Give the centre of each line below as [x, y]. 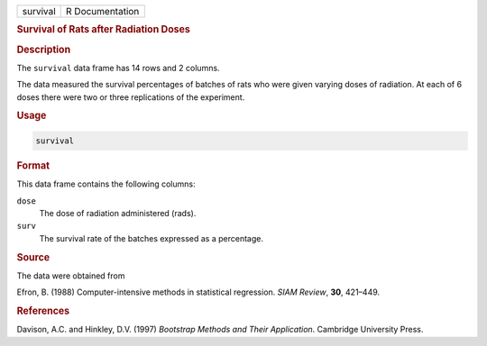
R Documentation [103, 11]
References [43, 311]
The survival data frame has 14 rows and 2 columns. [118, 68]
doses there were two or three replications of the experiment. [131, 97]
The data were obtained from [71, 276]
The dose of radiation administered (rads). [118, 213]
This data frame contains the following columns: [106, 184]
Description [44, 50]
